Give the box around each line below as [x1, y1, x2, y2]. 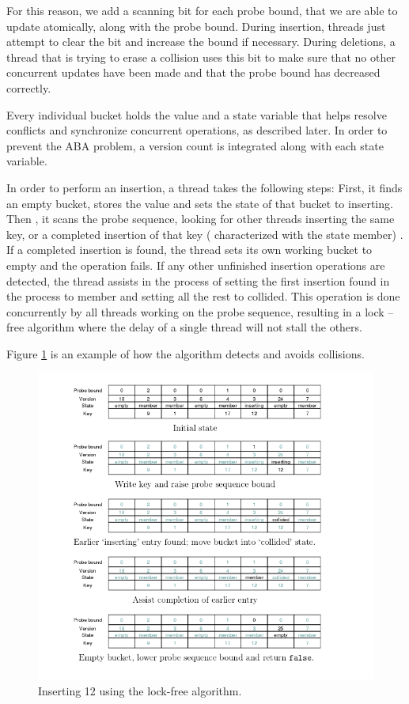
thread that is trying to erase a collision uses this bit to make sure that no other [6, 48, 396, 65]
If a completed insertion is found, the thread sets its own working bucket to [6, 241, 373, 258]
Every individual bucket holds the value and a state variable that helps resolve [6, 106, 387, 123]
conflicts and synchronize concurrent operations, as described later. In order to [6, 122, 388, 138]
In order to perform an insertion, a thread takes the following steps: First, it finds [6, 179, 403, 195]
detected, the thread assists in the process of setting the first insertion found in [6, 272, 390, 289]
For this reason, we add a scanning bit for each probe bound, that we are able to [6, 2, 398, 18]
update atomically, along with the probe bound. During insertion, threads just [6, 17, 386, 34]
